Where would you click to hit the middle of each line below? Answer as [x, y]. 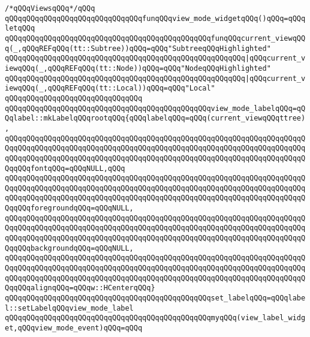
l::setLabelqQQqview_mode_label [69, 308]
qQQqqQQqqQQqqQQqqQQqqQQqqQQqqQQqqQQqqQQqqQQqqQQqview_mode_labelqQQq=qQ [155, 108]
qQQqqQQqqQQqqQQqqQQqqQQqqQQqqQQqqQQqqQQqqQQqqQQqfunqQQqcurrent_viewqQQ [155, 38]
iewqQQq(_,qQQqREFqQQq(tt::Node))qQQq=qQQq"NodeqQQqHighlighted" [138, 68]
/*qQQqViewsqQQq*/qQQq [50, 8]
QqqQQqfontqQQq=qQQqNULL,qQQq [65, 168]
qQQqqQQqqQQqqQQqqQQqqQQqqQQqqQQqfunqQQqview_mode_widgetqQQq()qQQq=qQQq [155, 18]
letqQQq [20, 28]
